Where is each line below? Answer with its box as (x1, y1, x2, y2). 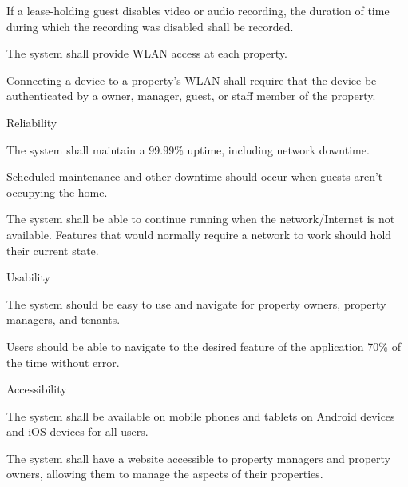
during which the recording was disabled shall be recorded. (6, 18, 294, 34)
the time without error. (6, 353, 120, 370)
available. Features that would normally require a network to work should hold (6, 226, 392, 242)
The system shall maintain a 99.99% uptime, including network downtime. (6, 141, 370, 158)
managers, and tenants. (6, 311, 121, 328)
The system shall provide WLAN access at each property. (6, 45, 287, 62)
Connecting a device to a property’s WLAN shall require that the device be (6, 71, 377, 88)
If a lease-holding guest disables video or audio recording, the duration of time (6, 2, 390, 18)
